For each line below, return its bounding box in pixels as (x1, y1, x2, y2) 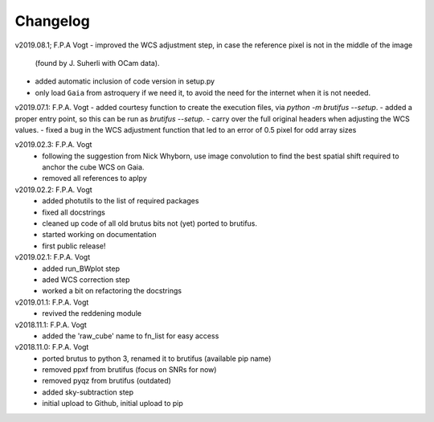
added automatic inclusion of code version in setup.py (35, 76, 215, 86)
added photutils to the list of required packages (42, 196, 199, 206)
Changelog (14, 12, 90, 30)
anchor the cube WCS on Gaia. (42, 162, 145, 172)
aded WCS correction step (42, 274, 130, 285)
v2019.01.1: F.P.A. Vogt (14, 297, 89, 307)
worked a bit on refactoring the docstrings (42, 286, 182, 296)
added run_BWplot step (42, 264, 121, 273)
